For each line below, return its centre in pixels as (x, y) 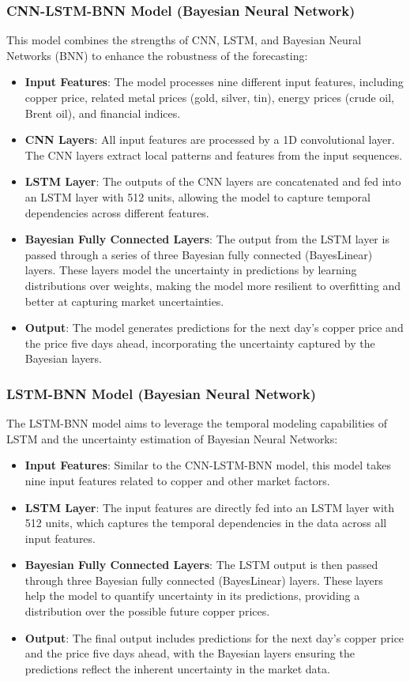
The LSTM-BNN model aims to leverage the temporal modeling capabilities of (197, 423)
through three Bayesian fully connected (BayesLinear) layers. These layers (204, 580)
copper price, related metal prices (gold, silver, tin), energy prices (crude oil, (210, 97)
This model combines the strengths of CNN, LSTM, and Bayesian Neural (184, 40)
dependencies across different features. (117, 212)
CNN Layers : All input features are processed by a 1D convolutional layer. (210, 139)
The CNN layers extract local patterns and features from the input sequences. (214, 154)
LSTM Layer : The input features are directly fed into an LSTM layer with (210, 507)
